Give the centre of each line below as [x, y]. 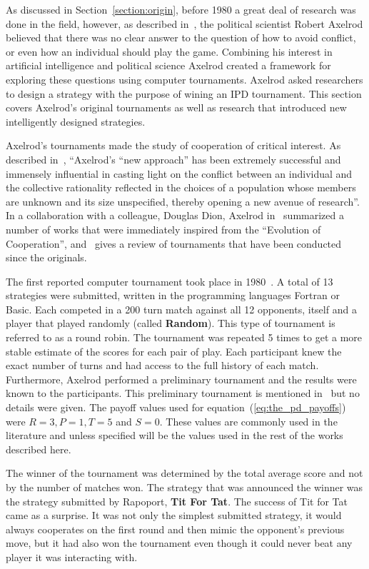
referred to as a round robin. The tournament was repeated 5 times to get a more [184, 337]
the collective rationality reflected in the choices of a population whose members [181, 187]
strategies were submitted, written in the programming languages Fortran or [173, 295]
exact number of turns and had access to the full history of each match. [162, 365]
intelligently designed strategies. [76, 121]
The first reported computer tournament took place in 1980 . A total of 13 [170, 281]
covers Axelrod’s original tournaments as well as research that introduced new [176, 107]
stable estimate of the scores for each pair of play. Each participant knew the [174, 351]
